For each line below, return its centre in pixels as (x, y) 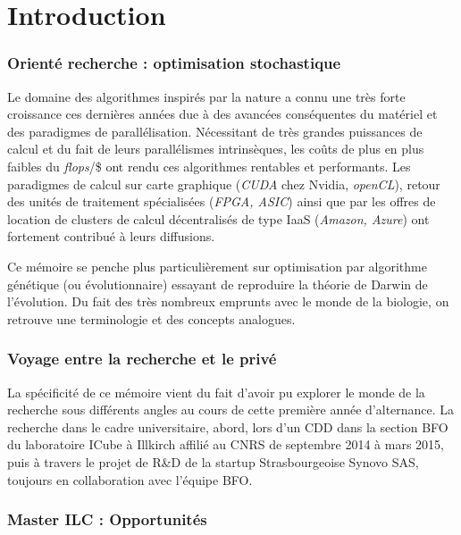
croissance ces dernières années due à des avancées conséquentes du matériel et (222, 114)
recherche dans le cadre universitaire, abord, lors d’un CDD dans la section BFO (228, 426)
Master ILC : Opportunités (107, 519)
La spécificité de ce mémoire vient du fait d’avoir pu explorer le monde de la (216, 392)
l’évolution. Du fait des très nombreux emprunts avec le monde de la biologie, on (228, 301)
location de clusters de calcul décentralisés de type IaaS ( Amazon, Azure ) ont (218, 218)
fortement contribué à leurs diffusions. (111, 236)
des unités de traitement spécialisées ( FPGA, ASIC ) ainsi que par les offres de (222, 201)
